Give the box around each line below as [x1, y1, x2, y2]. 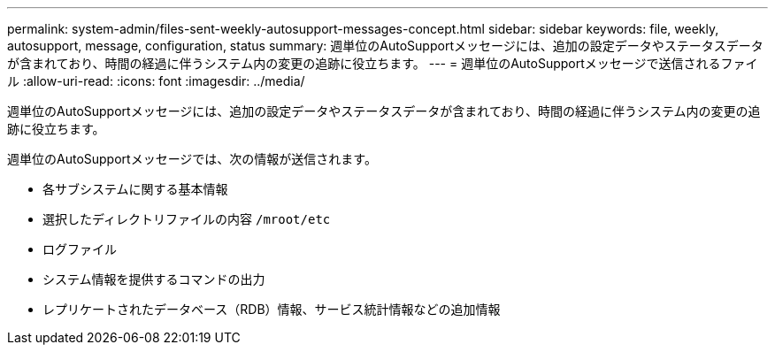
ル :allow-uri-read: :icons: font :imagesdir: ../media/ [7, 73, 305, 88]
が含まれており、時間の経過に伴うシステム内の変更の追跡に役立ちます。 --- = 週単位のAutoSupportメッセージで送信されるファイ [7, 56, 758, 71]
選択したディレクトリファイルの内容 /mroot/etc [42, 211, 331, 226]
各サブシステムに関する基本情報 [42, 181, 228, 196]
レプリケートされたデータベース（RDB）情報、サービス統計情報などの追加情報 [42, 302, 501, 317]
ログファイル [42, 241, 117, 256]
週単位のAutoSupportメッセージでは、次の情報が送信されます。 [7, 151, 377, 166]
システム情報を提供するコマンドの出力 [42, 272, 265, 287]
